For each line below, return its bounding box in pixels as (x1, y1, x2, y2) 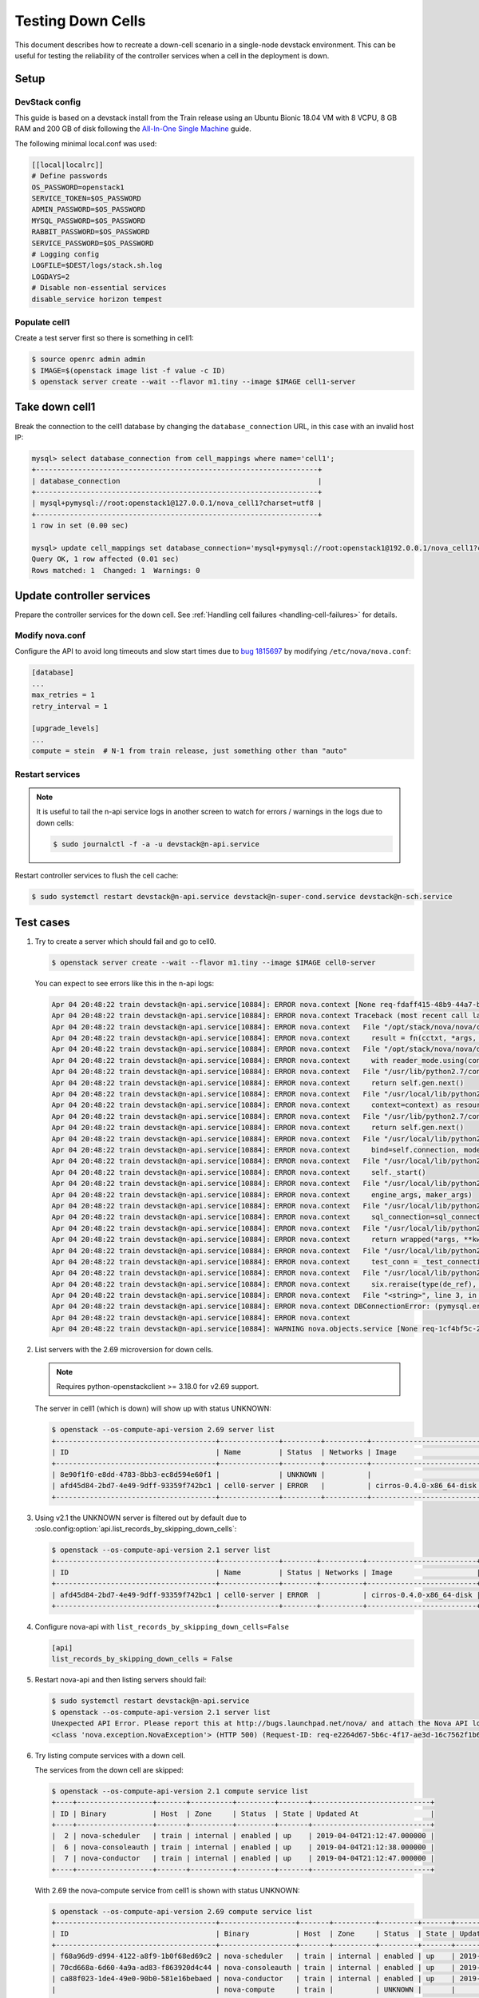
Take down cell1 (14, 400, 96, 414)
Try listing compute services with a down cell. (34, 1750, 186, 1760)
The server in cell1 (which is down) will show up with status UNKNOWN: (34, 1403, 271, 1414)
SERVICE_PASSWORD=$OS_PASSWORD (31, 238, 155, 248)
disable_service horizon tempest (31, 294, 163, 304)
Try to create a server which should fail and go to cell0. (34, 936, 216, 946)
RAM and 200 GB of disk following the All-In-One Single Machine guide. (14, 124, 251, 133)
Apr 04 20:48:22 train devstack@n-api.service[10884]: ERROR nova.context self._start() (51, 1168, 426, 1176)
